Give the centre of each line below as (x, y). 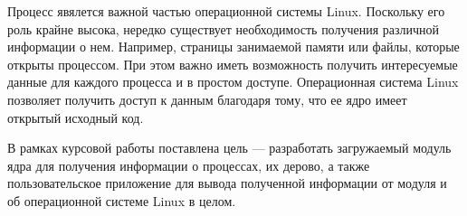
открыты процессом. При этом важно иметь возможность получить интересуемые (233, 64)
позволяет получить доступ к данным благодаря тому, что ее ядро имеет (207, 99)
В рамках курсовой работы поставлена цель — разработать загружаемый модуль (229, 148)
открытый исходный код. (76, 117)
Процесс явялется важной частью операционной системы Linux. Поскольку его (226, 11)
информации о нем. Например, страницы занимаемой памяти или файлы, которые (233, 47)
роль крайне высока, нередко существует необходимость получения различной (224, 28)
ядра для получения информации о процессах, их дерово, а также (189, 165)
